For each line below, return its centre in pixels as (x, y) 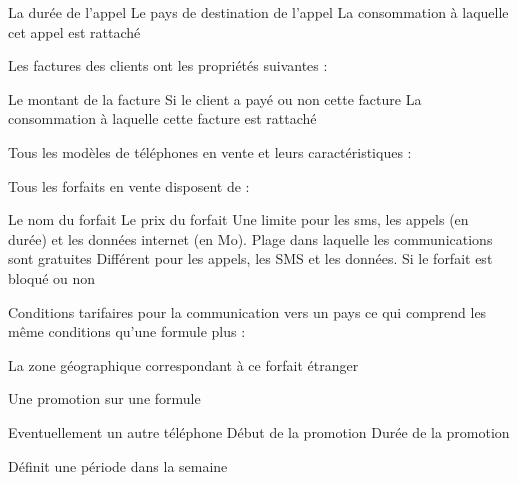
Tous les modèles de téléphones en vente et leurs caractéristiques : (210, 151)
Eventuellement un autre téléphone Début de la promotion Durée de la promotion (259, 431)
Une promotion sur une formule (104, 398)
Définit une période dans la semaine (118, 465)
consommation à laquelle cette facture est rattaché (162, 118)
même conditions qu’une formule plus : (127, 331)
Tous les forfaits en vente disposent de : (129, 185)
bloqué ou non (52, 277)
